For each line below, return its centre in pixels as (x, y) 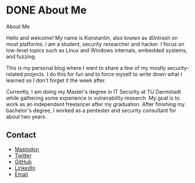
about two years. (26, 116)
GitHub (23, 161)
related (15, 74)
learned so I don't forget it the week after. (56, 80)
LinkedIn (25, 168)
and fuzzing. (21, 56)
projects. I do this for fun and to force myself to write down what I (103, 74)
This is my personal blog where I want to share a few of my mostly (86, 67)
